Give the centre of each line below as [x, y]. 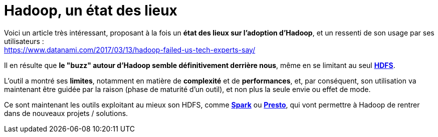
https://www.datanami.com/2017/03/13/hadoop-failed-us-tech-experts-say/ [130, 49]
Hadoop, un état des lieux [91, 10]
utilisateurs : [24, 41]
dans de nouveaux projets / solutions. [66, 113]
